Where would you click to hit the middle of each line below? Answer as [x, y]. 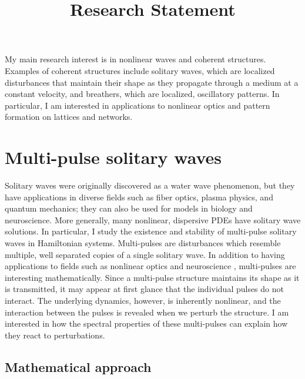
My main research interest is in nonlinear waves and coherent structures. [135, 59]
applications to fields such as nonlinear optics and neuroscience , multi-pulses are [150, 266]
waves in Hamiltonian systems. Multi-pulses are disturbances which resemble [143, 243]
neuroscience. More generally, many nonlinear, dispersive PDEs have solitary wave [153, 219]
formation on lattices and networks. [69, 117]
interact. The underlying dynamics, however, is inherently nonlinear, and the [143, 300]
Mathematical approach [78, 366]
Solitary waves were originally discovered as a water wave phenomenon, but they [150, 185]
